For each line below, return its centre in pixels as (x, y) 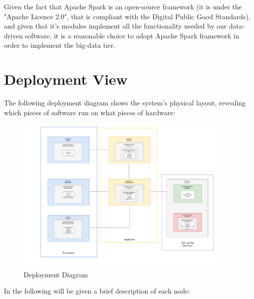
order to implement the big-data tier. (60, 45)
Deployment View (66, 79)
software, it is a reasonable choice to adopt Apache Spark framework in (132, 35)
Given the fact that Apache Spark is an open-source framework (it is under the (123, 6)
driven (14, 35)
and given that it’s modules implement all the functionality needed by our (115, 26)
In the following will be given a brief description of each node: (97, 291)
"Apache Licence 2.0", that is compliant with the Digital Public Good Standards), (127, 16)
